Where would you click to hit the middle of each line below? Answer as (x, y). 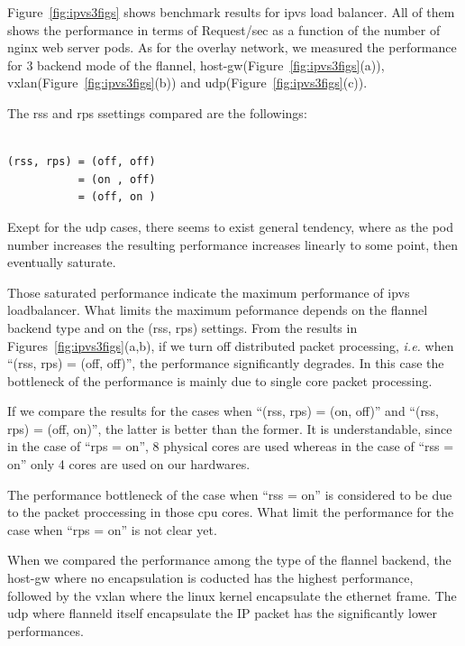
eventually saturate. (62, 262)
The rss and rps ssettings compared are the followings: (157, 112)
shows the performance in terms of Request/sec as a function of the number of (224, 29)
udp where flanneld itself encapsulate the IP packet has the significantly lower (222, 613)
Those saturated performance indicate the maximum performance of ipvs (209, 292)
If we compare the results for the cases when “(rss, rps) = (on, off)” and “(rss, (223, 411)
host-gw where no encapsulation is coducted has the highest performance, (210, 578)
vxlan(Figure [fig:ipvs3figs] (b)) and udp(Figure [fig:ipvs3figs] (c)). (187, 83)
